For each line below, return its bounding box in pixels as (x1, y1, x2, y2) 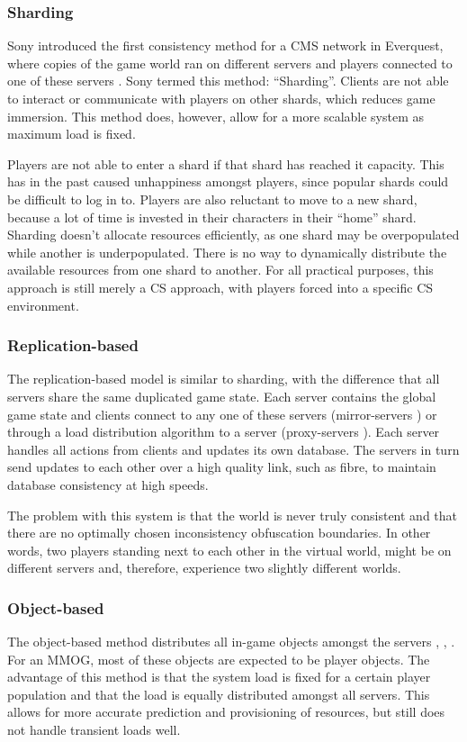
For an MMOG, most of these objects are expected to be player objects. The (7, 649, 430, 668)
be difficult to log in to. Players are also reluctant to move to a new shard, (7, 189, 418, 208)
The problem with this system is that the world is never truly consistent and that (7, 505, 458, 524)
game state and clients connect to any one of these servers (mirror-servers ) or (7, 404, 437, 423)
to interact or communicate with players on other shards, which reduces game (7, 89, 436, 107)
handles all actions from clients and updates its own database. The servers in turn (7, 439, 460, 458)
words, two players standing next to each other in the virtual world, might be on (7, 540, 452, 559)
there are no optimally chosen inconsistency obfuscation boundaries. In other (7, 523, 431, 542)
